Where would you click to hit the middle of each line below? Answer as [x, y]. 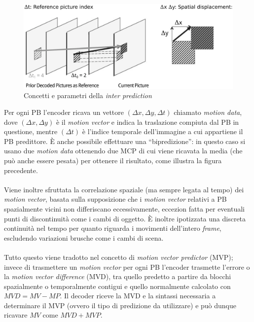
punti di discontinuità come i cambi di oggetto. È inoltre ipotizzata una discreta [125, 218]
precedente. [21, 170]
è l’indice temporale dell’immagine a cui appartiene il [163, 131]
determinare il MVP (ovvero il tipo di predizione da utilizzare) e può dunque [120, 305]
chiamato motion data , [208, 112]
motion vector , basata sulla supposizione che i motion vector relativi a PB [115, 199]
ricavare [16, 315]
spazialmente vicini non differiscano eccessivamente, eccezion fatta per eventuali [124, 208]
